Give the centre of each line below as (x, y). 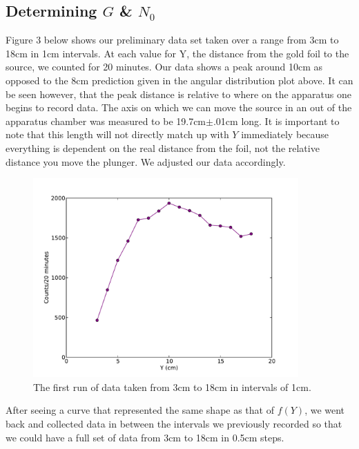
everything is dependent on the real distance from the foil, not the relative (163, 147)
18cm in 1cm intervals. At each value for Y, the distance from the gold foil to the (177, 53)
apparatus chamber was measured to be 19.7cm (106, 121)
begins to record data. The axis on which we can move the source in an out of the (179, 107)
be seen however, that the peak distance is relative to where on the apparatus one (178, 94)
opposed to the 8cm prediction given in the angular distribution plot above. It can (179, 80)
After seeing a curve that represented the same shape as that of (140, 410)
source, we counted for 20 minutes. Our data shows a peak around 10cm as (164, 67)
